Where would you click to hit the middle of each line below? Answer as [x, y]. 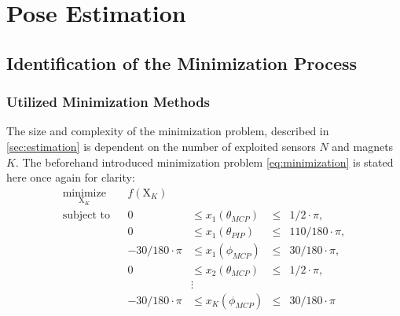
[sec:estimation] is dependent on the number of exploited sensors [161, 146]
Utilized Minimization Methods [108, 102]
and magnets [363, 146]
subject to [86, 216]
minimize [84, 193]
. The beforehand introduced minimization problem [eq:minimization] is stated [204, 162]
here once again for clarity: [71, 177]
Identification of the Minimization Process [182, 62]
